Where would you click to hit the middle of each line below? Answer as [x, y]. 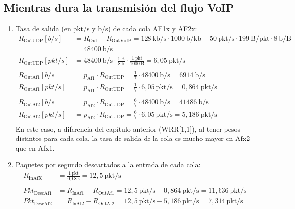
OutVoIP [121, 41]
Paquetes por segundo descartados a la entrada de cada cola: [108, 165]
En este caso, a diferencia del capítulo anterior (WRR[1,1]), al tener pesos [128, 128]
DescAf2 [43, 203]
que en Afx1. [35, 148]
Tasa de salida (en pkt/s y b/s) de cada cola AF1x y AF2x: [106, 29]
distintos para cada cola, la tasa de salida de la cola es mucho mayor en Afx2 [133, 138]
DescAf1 [43, 193]
